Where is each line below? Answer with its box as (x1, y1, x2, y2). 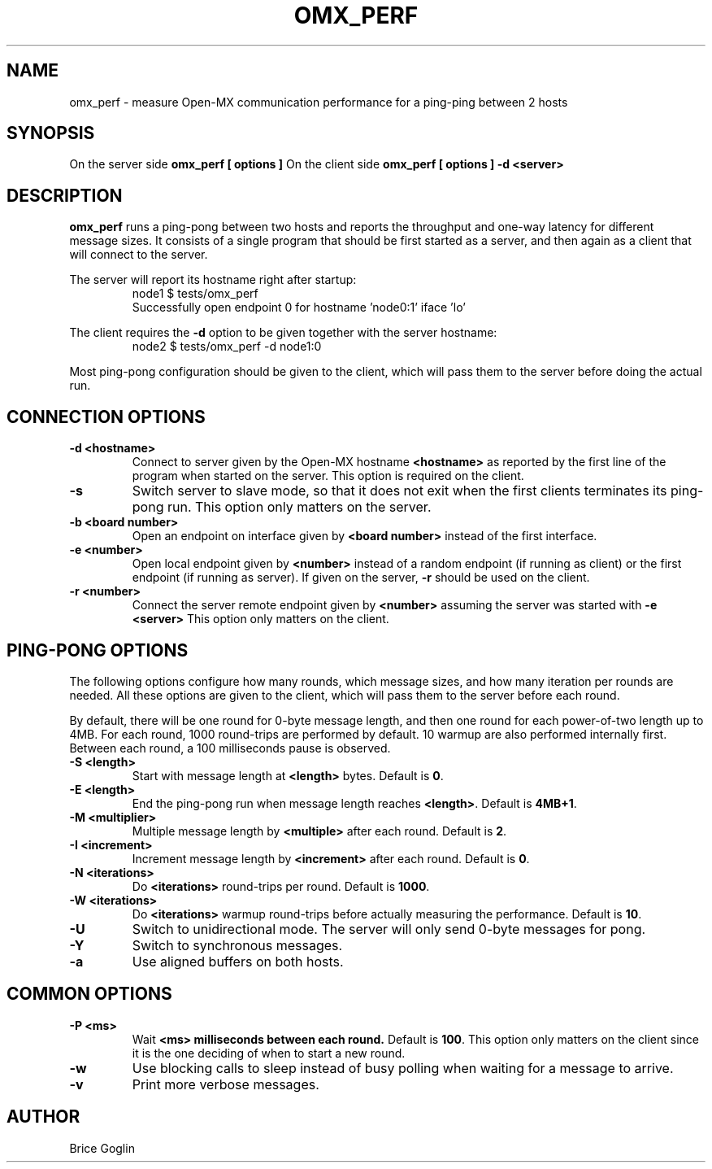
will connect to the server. (69, 247, 208, 262)
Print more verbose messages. (132, 1075, 319, 1093)
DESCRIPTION (7, 185, 123, 206)
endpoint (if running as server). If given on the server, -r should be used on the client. (132, 570, 590, 585)
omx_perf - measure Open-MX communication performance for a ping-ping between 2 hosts (69, 94, 568, 109)
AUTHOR (7, 1106, 80, 1128)
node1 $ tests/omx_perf (132, 286, 258, 301)
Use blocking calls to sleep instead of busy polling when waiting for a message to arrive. (132, 1059, 674, 1076)
